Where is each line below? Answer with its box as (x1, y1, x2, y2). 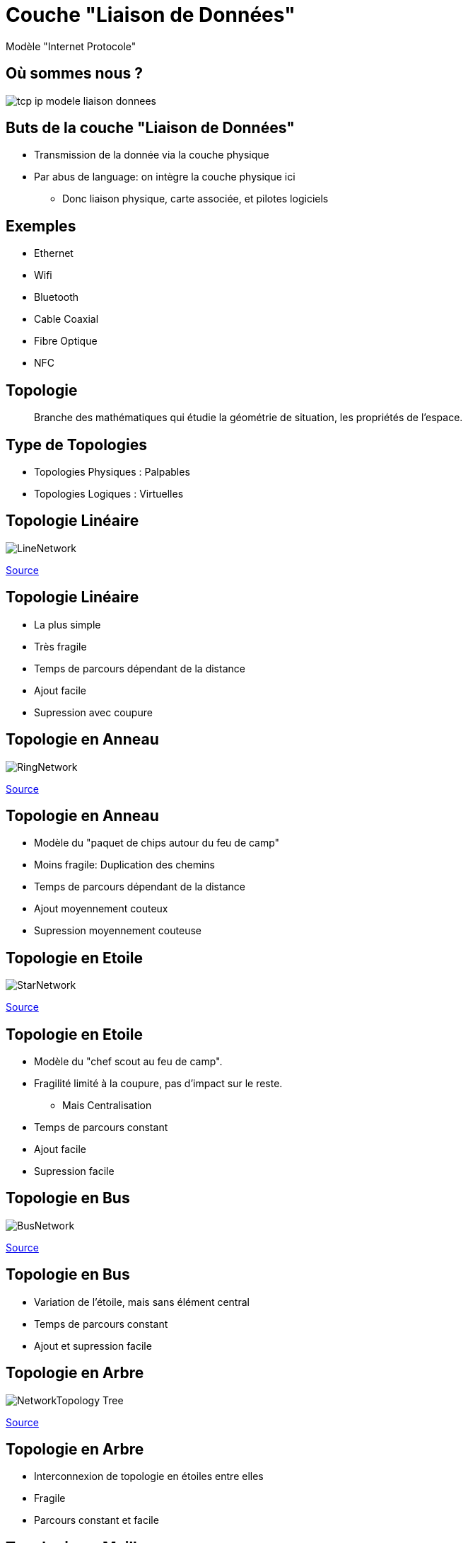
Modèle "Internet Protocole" (6, 40, 136, 52)
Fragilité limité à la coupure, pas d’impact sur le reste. (34, 1077, 283, 1090)
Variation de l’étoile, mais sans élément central (34, 1295, 250, 1308)
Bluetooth (34, 291, 79, 304)
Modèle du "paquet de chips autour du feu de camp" (34, 837, 280, 849)
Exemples (6, 217, 76, 235)
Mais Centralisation (62, 1099, 152, 1112)
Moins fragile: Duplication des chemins (34, 859, 215, 871)
